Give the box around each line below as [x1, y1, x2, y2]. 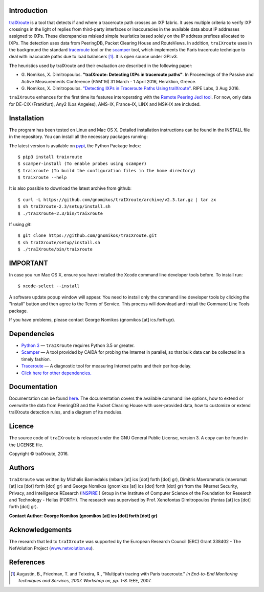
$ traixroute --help [18, 175, 67, 181]
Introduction [9, 6, 48, 15]
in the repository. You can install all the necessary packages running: [9, 134, 148, 139]
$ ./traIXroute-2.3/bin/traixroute [18, 210, 103, 216]
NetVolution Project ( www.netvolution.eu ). [9, 546, 94, 551]
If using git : [9, 222, 32, 228]
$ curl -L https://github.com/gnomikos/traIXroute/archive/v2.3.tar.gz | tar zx [18, 197, 217, 203]
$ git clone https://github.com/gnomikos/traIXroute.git [18, 233, 157, 238]
